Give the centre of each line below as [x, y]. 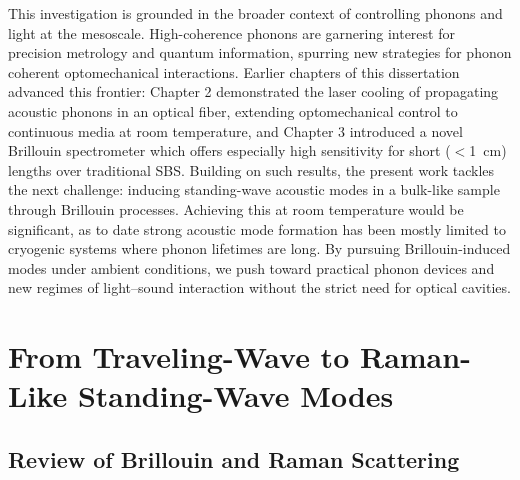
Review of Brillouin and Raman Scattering [234, 458]
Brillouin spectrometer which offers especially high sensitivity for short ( [229, 150]
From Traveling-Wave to [179, 356]
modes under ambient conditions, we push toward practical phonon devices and [251, 267]
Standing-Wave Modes [235, 395]
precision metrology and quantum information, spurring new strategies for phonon [260, 52]
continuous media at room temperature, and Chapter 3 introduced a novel [235, 130]
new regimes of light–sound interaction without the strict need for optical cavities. [259, 287]
